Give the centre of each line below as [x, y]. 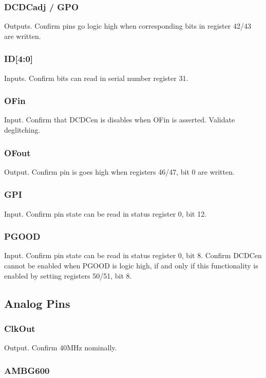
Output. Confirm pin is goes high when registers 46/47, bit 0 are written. [119, 171]
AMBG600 [27, 370]
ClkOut [20, 328]
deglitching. [22, 130]
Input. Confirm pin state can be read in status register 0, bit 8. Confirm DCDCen [133, 255]
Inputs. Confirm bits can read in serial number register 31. [96, 78]
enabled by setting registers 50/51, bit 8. [68, 275]
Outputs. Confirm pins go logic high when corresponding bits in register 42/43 [128, 26]
